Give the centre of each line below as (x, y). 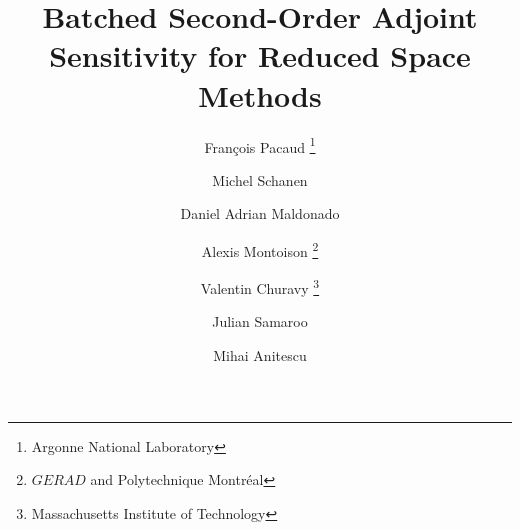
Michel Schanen (260, 179)
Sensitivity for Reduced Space (260, 55)
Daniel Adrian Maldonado (260, 213)
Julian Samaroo (260, 321)
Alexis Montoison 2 (260, 249)
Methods (260, 94)
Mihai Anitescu (260, 355)
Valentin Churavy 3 (260, 286)
